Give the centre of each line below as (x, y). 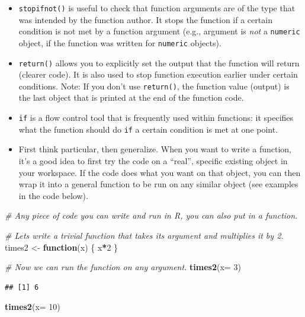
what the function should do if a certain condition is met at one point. (148, 129)
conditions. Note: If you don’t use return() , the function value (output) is (154, 86)
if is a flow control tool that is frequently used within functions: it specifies (156, 118)
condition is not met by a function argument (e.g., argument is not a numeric (159, 31)
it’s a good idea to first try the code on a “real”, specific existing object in (153, 160)
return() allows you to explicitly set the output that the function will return (159, 63)
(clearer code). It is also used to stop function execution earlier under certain (158, 74)
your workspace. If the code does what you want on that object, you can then (160, 172)
